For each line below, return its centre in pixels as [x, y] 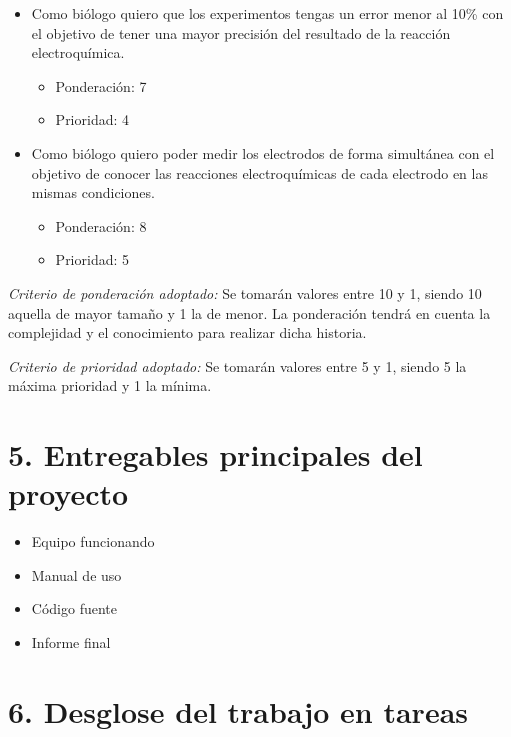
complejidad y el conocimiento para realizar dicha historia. [187, 332]
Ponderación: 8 [101, 225]
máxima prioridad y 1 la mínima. [110, 385]
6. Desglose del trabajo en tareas [238, 710]
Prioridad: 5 [92, 259]
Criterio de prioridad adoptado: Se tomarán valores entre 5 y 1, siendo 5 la [237, 365]
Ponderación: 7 [101, 85]
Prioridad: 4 [92, 119]
